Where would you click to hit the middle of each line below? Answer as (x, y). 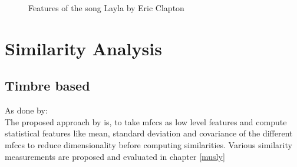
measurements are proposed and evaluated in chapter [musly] (115, 156)
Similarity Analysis (83, 48)
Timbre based (47, 86)
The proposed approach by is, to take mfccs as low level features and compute (146, 121)
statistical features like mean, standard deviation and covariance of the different (149, 133)
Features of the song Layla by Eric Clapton (106, 8)
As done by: (26, 110)
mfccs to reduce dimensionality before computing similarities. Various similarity (148, 144)
